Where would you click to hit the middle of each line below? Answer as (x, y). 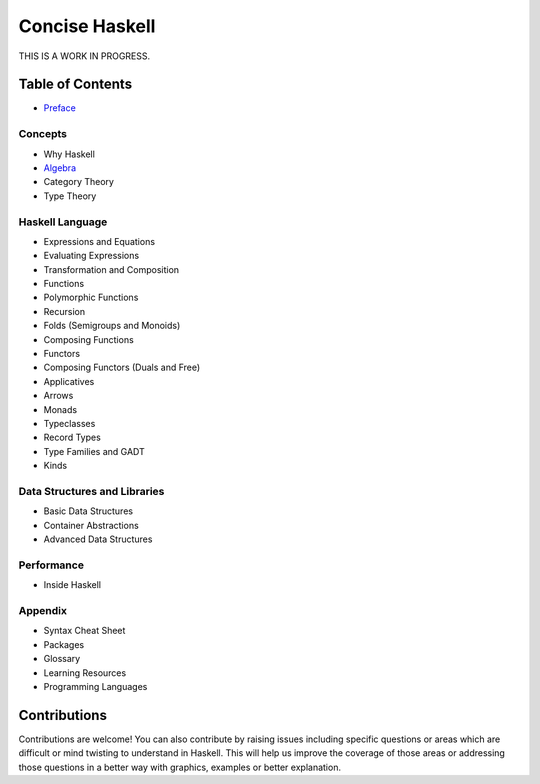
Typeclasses (69, 423)
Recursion (64, 311)
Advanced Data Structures (98, 539)
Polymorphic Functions (91, 297)
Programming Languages (95, 686)
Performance (51, 565)
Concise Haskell (87, 26)
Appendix (43, 610)
